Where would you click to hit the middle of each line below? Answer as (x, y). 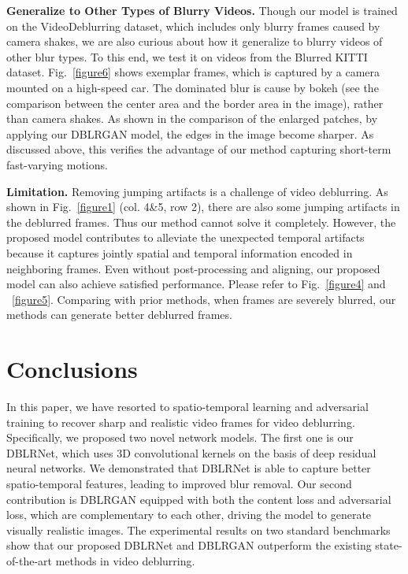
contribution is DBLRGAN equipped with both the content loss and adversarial (199, 499)
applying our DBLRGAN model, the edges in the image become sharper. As (190, 133)
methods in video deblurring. (125, 560)
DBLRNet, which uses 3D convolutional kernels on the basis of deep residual (191, 452)
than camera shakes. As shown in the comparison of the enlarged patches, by (192, 119)
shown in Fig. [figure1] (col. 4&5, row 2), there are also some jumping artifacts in (203, 207)
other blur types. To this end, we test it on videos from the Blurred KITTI (187, 56)
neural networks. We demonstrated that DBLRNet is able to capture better (189, 468)
